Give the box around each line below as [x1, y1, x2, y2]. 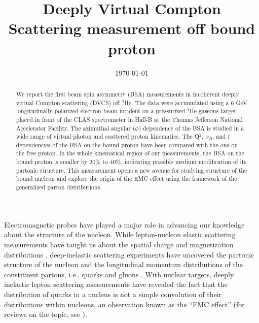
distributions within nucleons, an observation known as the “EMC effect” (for [4, 299, 245, 309]
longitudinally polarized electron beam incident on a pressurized [16, 107, 186, 115]
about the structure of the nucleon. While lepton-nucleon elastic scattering [4, 229, 236, 240]
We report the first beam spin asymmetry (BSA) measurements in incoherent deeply [16, 89, 239, 98]
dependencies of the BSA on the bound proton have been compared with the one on [16, 140, 238, 149]
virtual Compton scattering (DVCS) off [16, 98, 120, 107]
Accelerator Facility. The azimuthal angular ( [16, 123, 135, 132]
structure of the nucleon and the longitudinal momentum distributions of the [4, 259, 243, 270]
